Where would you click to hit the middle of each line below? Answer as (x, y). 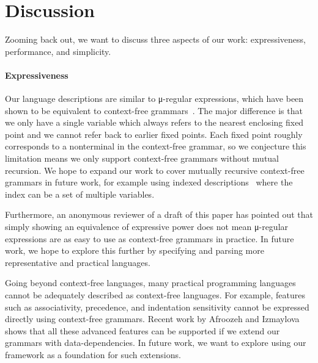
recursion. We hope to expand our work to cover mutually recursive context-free (155, 170)
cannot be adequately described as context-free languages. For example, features (155, 295)
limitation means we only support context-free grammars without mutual (142, 158)
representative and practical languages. (78, 262)
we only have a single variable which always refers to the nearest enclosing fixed (154, 122)
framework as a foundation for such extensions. (93, 354)
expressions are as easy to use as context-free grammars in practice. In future (150, 238)
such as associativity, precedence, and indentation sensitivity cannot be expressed (157, 307)
